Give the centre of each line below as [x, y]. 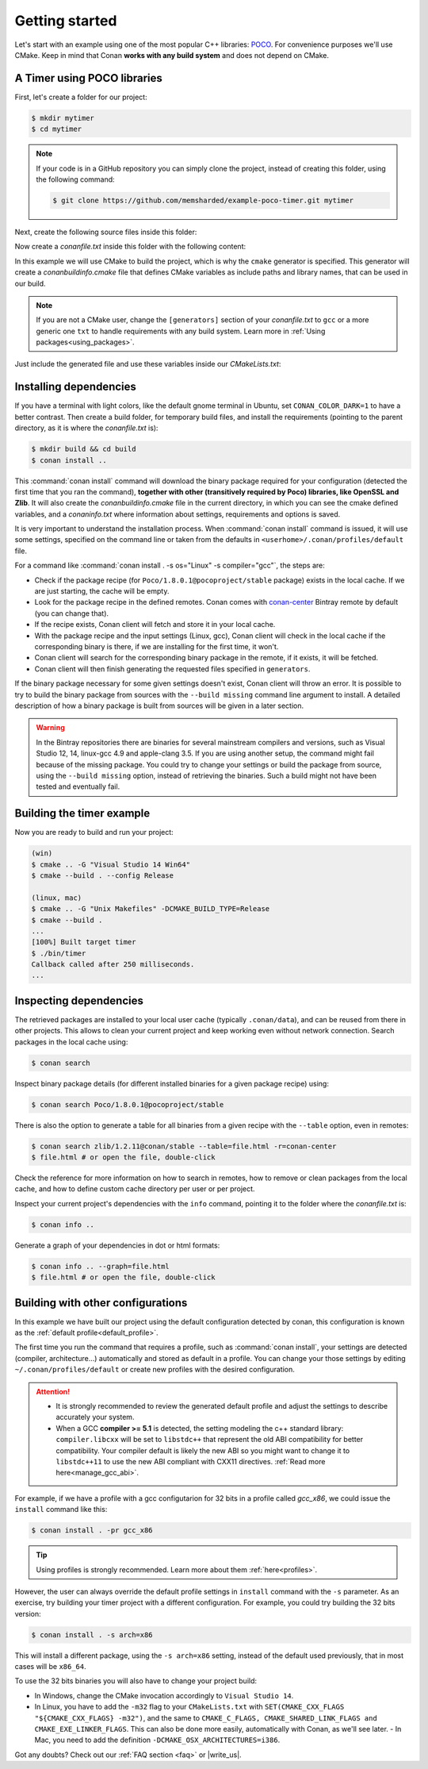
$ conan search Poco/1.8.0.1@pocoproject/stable [128, 1104]
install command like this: [61, 1509]
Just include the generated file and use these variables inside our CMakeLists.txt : [148, 364]
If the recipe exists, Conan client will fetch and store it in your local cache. [155, 625]
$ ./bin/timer [59, 953]
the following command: [75, 179]
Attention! [53, 1391]
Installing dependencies [75, 387]
